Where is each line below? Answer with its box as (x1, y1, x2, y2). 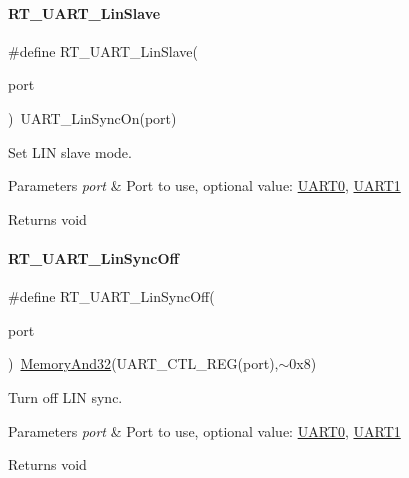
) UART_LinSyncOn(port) (8, 107, 177, 128)
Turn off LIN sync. (8, 386, 123, 407)
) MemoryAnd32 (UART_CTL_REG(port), (8, 353, 279, 374)
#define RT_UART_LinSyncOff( (8, 286, 215, 307)
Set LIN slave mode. (8, 141, 132, 162)
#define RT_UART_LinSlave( (8, 40, 198, 61)
